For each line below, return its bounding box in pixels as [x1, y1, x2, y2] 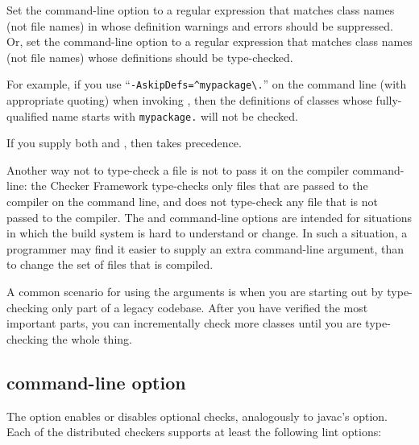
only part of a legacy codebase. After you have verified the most [52, 299, 368, 315]
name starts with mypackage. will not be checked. [52, 107, 298, 124]
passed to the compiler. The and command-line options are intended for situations [6, 208, 412, 225]
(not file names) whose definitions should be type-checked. [6, 48, 293, 65]
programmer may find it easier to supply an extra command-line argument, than [6, 240, 404, 257]
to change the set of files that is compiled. [6, 256, 214, 273]
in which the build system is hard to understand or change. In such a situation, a [6, 225, 408, 241]
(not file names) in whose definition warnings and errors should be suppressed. [6, 17, 393, 34]
